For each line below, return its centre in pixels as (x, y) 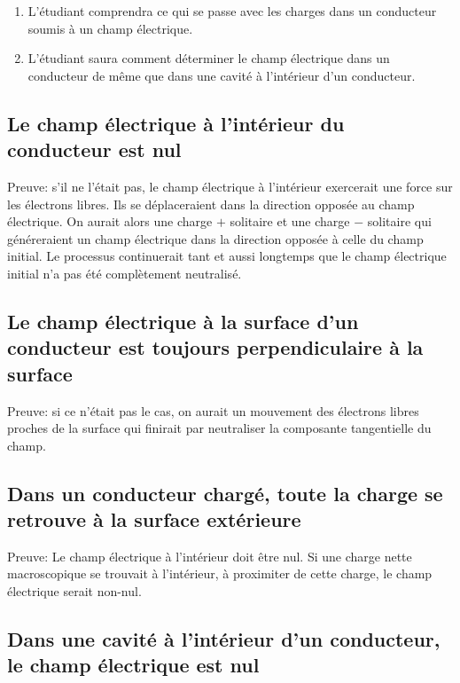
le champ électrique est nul (133, 665)
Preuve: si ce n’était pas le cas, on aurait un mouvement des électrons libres (213, 410)
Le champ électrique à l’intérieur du (176, 123)
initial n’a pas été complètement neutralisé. (125, 273)
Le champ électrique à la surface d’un (183, 321)
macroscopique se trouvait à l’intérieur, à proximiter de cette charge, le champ (220, 573)
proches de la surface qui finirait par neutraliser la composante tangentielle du (219, 428)
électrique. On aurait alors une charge (110, 221)
